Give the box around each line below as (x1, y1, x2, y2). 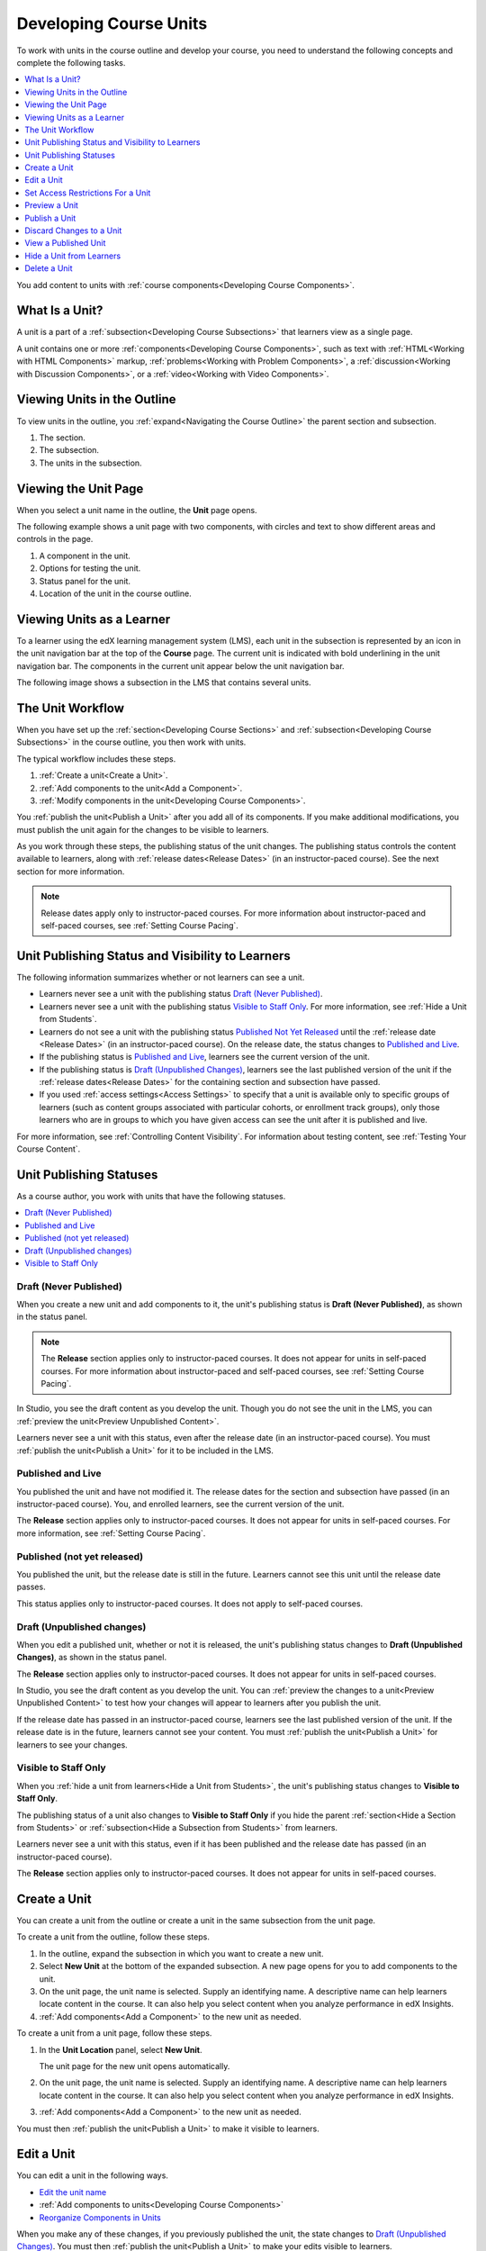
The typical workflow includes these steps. (16, 753, 176, 764)
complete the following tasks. (16, 57, 126, 68)
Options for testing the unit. (39, 563, 141, 574)
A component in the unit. (39, 550, 130, 561)
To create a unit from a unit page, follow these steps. (16, 2028, 212, 2039)
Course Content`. (16, 1144, 81, 1154)
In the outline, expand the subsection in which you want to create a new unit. (39, 1948, 324, 1958)
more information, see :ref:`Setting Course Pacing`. (16, 1527, 206, 1539)
